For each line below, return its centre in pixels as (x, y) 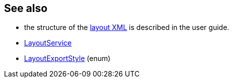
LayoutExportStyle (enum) (67, 58)
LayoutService (48, 43)
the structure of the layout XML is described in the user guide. (127, 27)
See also (26, 8)
